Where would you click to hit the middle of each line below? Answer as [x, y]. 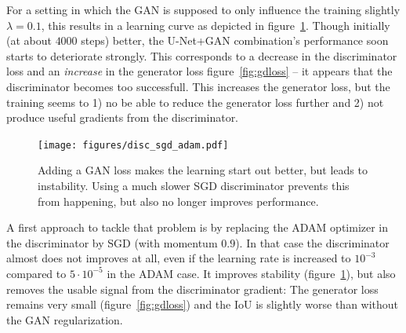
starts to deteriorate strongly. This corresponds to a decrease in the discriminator [202, 55]
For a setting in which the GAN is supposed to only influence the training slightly [203, 9]
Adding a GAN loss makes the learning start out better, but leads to [203, 170]
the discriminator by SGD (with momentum [112, 242]
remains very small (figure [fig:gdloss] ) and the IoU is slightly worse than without [203, 304]
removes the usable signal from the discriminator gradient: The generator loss [192, 289]
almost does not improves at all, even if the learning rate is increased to [179, 258]
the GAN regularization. [65, 319]
